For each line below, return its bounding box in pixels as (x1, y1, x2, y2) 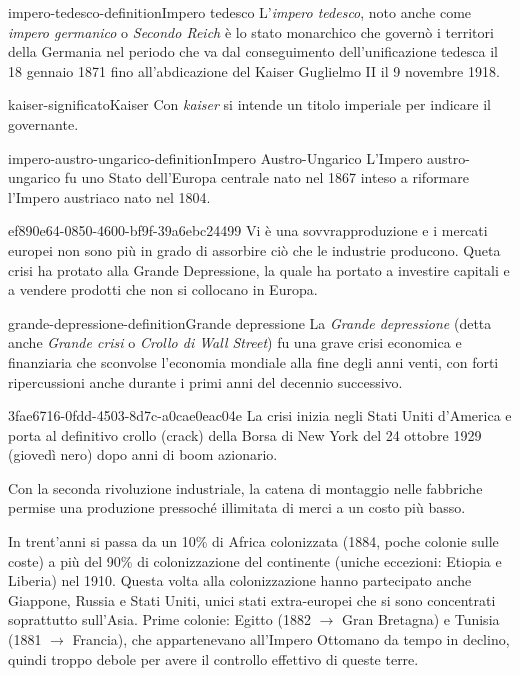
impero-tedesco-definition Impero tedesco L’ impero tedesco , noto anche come (8, 2, 472, 22)
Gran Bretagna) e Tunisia (341, 609, 500, 630)
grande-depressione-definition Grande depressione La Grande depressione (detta (8, 312, 492, 333)
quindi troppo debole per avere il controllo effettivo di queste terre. (8, 648, 419, 669)
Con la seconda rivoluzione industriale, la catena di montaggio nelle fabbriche (8, 477, 483, 498)
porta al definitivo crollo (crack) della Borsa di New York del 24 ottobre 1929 (8, 424, 482, 445)
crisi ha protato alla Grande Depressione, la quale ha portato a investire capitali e (8, 259, 510, 280)
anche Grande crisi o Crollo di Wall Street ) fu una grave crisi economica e (8, 332, 462, 353)
